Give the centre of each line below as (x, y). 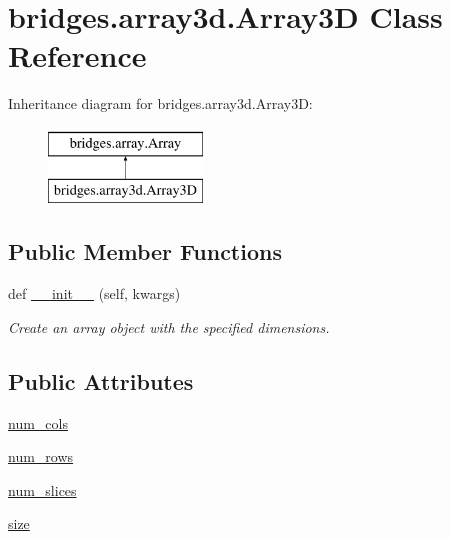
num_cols (38, 422)
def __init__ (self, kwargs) (94, 293)
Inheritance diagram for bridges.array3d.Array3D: (160, 103)
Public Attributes (101, 380)
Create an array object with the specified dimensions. (169, 326)
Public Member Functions (145, 251)
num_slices (42, 489)
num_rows (41, 456)
